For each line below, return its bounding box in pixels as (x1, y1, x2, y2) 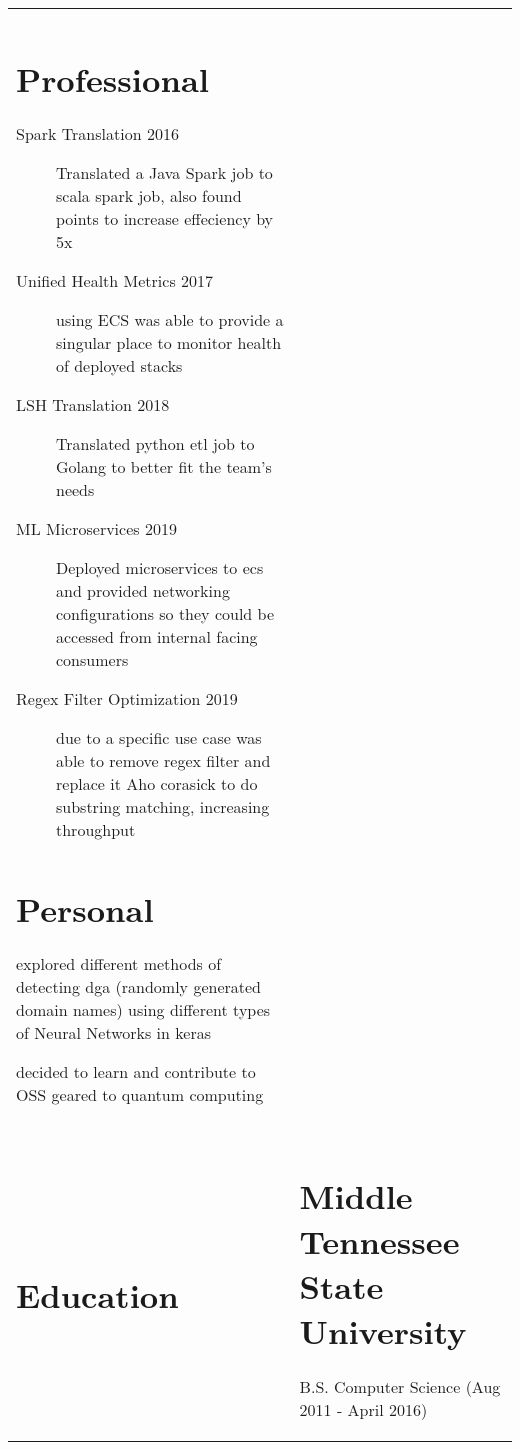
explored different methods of (16, 952, 222, 976)
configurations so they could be (56, 602, 275, 626)
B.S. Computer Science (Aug (299, 1374, 501, 1398)
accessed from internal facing (56, 625, 258, 649)
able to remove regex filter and (56, 749, 271, 773)
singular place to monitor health (56, 331, 282, 355)
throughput (56, 818, 136, 842)
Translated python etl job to (56, 432, 255, 456)
